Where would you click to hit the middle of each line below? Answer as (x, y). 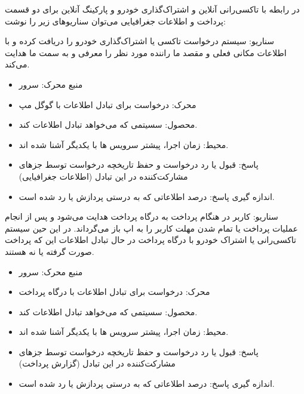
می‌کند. (17, 64)
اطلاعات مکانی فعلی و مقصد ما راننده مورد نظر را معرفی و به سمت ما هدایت (146, 52)
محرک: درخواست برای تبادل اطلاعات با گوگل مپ (108, 104)
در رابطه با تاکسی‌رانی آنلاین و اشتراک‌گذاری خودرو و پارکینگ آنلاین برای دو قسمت (152, 9)
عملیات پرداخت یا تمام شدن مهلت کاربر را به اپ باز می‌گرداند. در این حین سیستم (151, 228)
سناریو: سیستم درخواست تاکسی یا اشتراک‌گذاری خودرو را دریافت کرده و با (140, 41)
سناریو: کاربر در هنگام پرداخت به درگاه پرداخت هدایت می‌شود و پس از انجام (142, 216)
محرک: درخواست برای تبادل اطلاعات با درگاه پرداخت (114, 292)
